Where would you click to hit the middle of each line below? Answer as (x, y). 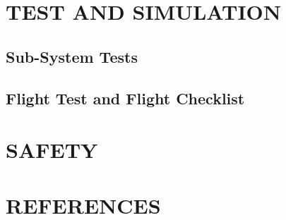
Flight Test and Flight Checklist (125, 98)
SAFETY (52, 150)
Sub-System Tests (72, 56)
